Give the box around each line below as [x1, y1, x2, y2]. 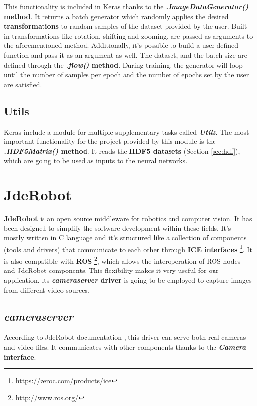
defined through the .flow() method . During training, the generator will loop [4, 59, 243, 70]
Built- [231, 21, 249, 31]
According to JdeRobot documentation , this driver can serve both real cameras [4, 332, 246, 342]
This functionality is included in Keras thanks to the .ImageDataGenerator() [4, 1, 249, 11]
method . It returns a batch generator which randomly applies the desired [4, 11, 229, 21]
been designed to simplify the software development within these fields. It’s [4, 223, 231, 233]
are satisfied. [4, 79, 42, 89]
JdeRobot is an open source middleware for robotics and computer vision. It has [4, 213, 252, 224]
